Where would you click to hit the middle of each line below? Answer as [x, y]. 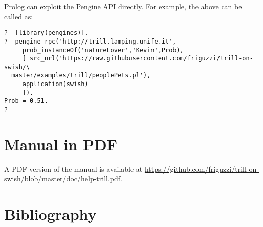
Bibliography [50, 214]
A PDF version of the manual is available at [73, 168]
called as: [19, 16]
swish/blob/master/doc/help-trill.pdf [62, 179]
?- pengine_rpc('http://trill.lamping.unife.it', [90, 41]
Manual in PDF [61, 144]
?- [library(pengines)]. [46, 33]
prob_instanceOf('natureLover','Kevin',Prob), [103, 50]
